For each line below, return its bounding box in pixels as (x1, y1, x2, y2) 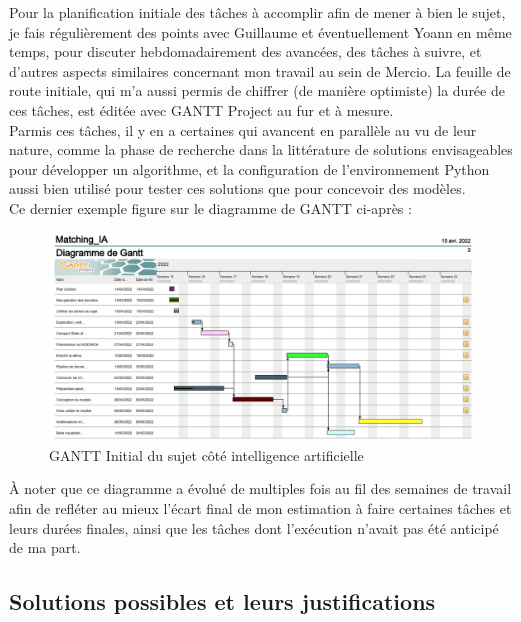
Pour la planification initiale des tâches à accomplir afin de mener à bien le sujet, (9, 2, 506, 22)
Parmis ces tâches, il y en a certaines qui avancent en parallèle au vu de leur (9, 119, 477, 140)
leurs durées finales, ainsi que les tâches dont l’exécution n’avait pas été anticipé (9, 517, 499, 538)
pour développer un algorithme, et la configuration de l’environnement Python (9, 158, 490, 179)
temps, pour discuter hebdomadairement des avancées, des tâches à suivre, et (9, 41, 482, 62)
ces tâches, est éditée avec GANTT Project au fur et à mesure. (9, 99, 394, 120)
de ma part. (9, 537, 81, 558)
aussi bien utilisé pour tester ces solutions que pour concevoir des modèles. (9, 178, 466, 199)
